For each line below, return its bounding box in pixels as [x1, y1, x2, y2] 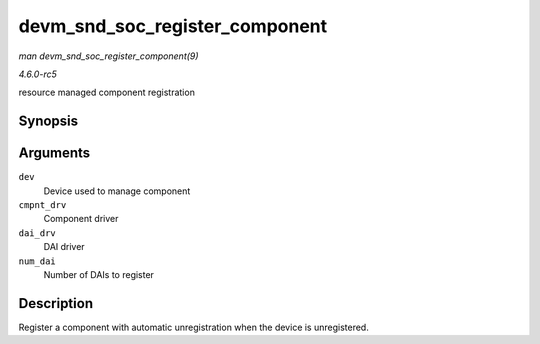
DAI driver [43, 241, 85, 253]
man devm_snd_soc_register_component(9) [18, 50, 199, 62]
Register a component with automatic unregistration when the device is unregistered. [18, 321, 369, 333]
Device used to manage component [43, 185, 191, 197]
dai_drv [18, 227, 57, 239]
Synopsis [18, 113, 79, 130]
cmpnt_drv [18, 200, 67, 211]
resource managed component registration [18, 86, 195, 99]
